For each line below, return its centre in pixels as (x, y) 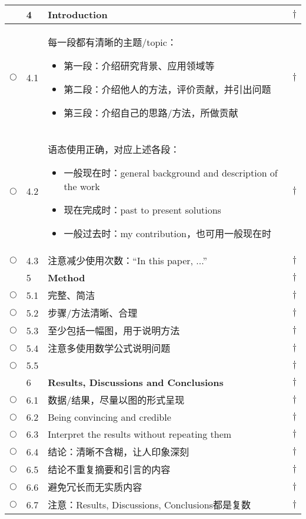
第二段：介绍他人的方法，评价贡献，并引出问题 (167, 89)
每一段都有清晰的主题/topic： (112, 42)
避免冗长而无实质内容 (95, 487)
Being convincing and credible (109, 417)
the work (82, 186)
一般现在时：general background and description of (171, 173)
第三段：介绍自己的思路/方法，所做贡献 (151, 113)
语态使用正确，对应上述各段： (114, 149)
